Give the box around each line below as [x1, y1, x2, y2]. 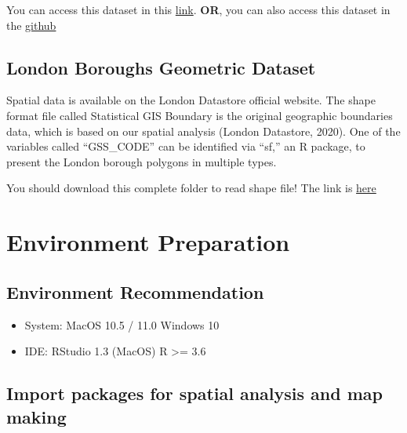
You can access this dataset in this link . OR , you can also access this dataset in [6, 2, 391, 17]
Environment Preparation [6, 226, 290, 258]
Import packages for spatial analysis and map [6, 381, 383, 406]
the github [6, 16, 56, 33]
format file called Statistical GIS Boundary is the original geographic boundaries [6, 107, 393, 123]
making [6, 404, 67, 428]
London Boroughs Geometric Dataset [6, 55, 316, 79]
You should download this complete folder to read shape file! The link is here [6, 180, 376, 196]
